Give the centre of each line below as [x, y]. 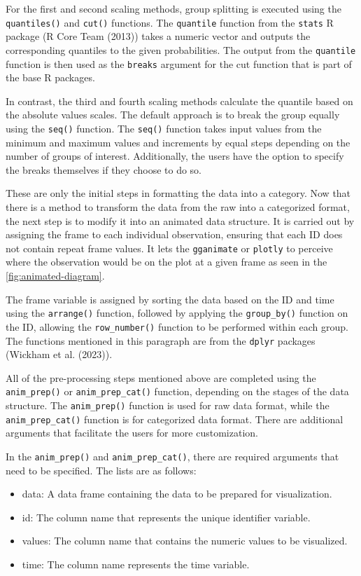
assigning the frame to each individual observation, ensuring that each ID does [174, 234]
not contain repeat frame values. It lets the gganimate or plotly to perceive [169, 248]
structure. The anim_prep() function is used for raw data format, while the [168, 405]
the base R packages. [50, 77]
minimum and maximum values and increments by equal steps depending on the [178, 142]
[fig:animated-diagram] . [55, 275]
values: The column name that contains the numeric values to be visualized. [185, 541]
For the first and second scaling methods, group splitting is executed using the [174, 8]
